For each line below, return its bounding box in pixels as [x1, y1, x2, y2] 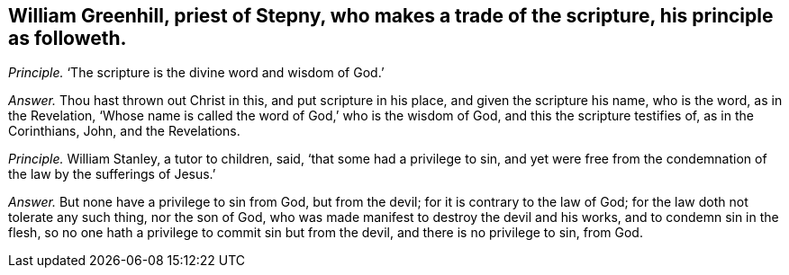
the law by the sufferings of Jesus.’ [8, 166, 216, 182]
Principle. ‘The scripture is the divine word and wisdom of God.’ [8, 65, 385, 81]
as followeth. [8, 27, 127, 49]
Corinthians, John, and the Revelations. [8, 123, 240, 139]
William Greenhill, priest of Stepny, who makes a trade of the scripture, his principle [8, 4, 774, 27]
